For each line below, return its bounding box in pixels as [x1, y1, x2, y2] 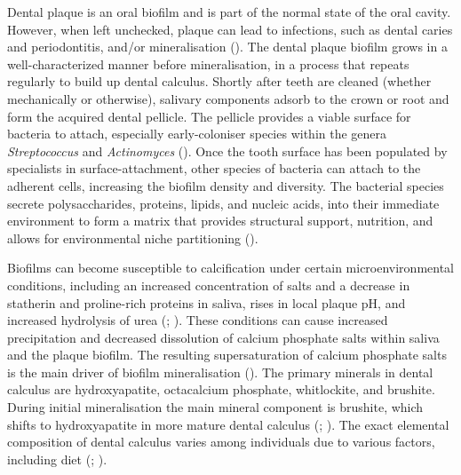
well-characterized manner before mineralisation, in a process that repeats [7, 54, 409, 73]
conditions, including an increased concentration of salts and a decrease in [7, 275, 410, 294]
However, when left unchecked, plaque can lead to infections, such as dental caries [7, 20, 453, 38]
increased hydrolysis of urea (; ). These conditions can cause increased [7, 311, 388, 329]
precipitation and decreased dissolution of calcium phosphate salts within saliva [7, 328, 440, 346]
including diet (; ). [7, 449, 107, 468]
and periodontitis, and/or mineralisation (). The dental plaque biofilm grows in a [7, 37, 448, 56]
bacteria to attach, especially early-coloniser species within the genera [7, 124, 387, 143]
